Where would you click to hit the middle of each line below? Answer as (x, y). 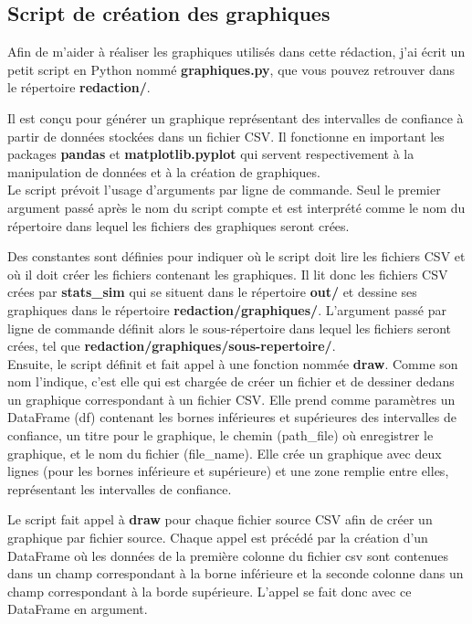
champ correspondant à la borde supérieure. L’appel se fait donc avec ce (210, 591)
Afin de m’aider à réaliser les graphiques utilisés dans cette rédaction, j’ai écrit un (236, 52)
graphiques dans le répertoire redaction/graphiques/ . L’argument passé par (227, 309)
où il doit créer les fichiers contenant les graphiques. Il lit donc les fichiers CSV (228, 274)
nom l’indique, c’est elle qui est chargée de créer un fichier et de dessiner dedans (231, 381)
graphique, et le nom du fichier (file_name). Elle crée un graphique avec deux (225, 453)
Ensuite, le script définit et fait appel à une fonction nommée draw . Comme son (233, 363)
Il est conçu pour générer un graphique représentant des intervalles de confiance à (236, 117)
